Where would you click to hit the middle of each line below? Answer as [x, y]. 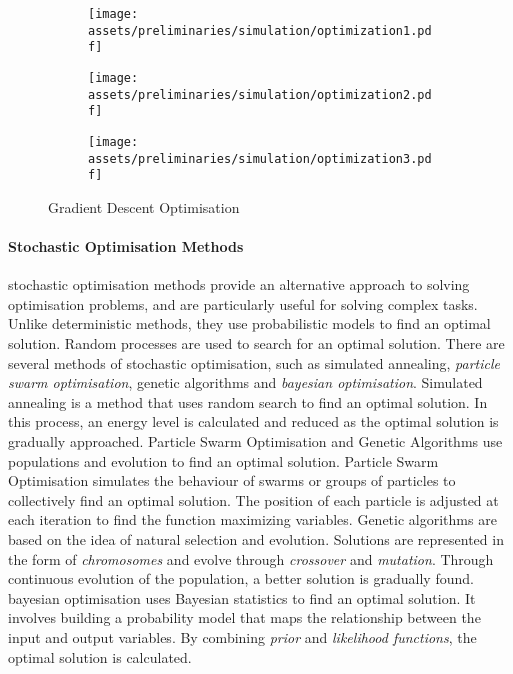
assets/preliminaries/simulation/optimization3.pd [260, 158]
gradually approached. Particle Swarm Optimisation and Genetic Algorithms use [255, 441]
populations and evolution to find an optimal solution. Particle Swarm [223, 460]
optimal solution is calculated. [100, 656]
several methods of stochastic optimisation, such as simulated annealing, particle [254, 362]
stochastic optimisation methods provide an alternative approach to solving [239, 284]
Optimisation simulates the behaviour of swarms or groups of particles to [232, 480]
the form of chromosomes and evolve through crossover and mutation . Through [251, 558]
